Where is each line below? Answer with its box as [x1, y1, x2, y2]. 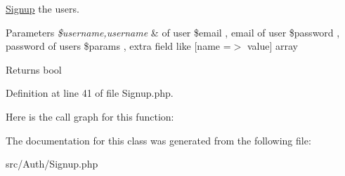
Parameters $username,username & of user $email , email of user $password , [6, 25, 340, 39]
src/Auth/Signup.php [6, 156, 98, 171]
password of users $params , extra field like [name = [6, 39, 231, 53]
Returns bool [6, 62, 62, 76]
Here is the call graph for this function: [6, 109, 174, 123]
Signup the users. [6, 1, 79, 15]
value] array [247, 39, 298, 53]
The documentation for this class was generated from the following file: [6, 133, 311, 147]
